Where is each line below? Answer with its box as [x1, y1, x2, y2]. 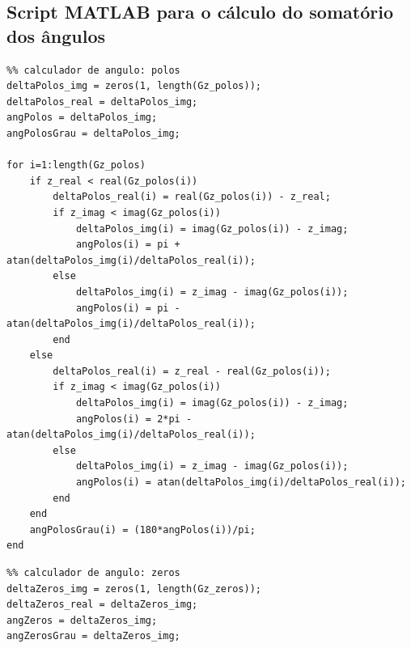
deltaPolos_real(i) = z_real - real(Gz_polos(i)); [53, 365, 331, 377]
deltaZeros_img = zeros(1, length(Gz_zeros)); [6, 582, 261, 595]
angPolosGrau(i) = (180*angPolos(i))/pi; [29, 523, 256, 536]
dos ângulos [6, 23, 106, 48]
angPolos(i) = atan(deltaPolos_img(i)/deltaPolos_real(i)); [75, 476, 406, 489]
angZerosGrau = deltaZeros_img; [6, 630, 180, 642]
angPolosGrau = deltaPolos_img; [6, 127, 180, 139]
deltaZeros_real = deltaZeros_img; [6, 599, 198, 611]
